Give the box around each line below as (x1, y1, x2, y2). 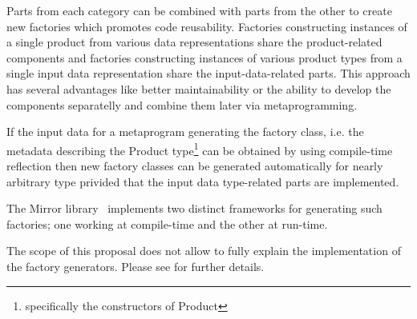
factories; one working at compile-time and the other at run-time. (6, 215, 328, 232)
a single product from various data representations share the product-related (6, 34, 383, 50)
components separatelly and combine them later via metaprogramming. (6, 96, 358, 113)
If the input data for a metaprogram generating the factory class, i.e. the (6, 123, 364, 140)
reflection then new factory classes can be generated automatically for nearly (6, 158, 383, 173)
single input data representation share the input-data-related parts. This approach (6, 65, 411, 82)
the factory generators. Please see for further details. (6, 257, 265, 274)
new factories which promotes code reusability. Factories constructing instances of (6, 18, 407, 34)
